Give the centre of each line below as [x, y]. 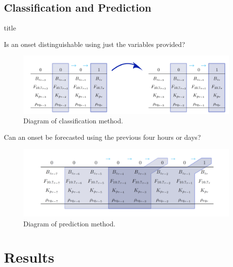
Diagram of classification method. [73, 121]
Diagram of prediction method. [69, 224]
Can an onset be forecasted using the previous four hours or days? [102, 137]
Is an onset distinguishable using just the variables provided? [95, 44]
